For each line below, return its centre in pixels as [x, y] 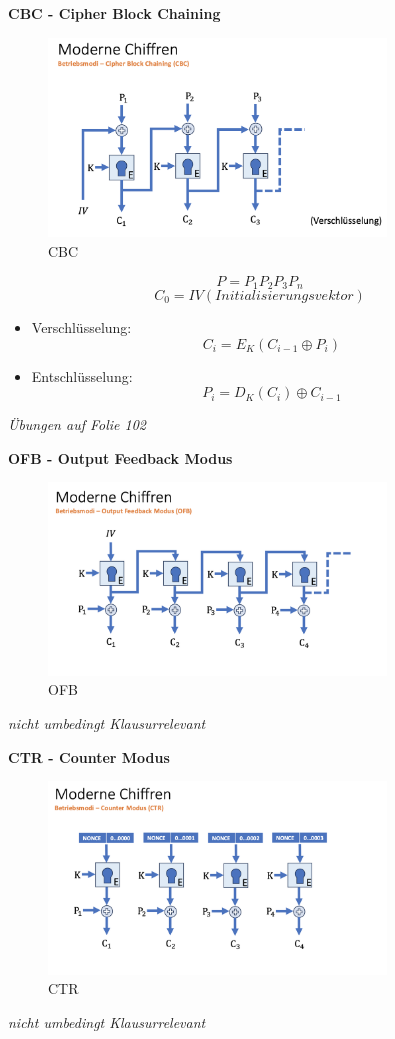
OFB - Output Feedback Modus [120, 457]
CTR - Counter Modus [89, 756]
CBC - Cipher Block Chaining [114, 13]
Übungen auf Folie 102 [77, 424]
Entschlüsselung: [82, 375]
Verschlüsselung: [81, 326]
